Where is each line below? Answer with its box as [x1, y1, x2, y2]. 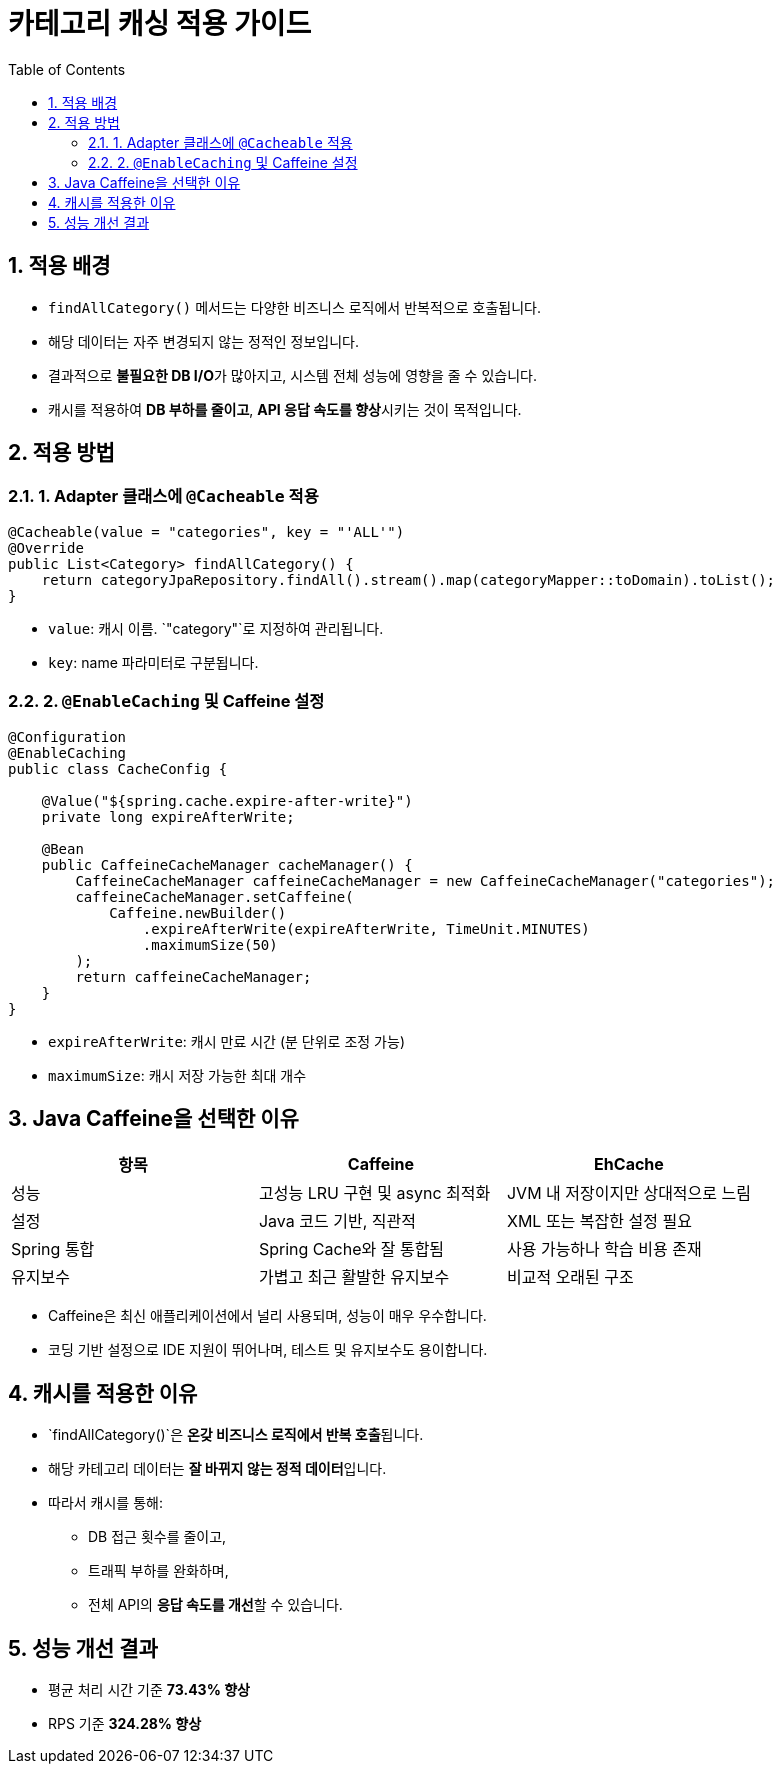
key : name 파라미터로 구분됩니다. [48, 653, 259, 671]
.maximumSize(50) [142, 936, 278, 953]
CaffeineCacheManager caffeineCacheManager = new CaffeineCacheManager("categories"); [75, 872, 776, 889]
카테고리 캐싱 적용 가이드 [8, 7, 312, 41]
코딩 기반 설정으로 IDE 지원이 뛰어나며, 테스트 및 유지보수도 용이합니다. [48, 1341, 488, 1359]
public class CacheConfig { [8, 760, 228, 777]
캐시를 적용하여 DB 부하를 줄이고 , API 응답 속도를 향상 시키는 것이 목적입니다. [48, 400, 522, 418]
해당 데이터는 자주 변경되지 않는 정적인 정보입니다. [48, 332, 360, 350]
